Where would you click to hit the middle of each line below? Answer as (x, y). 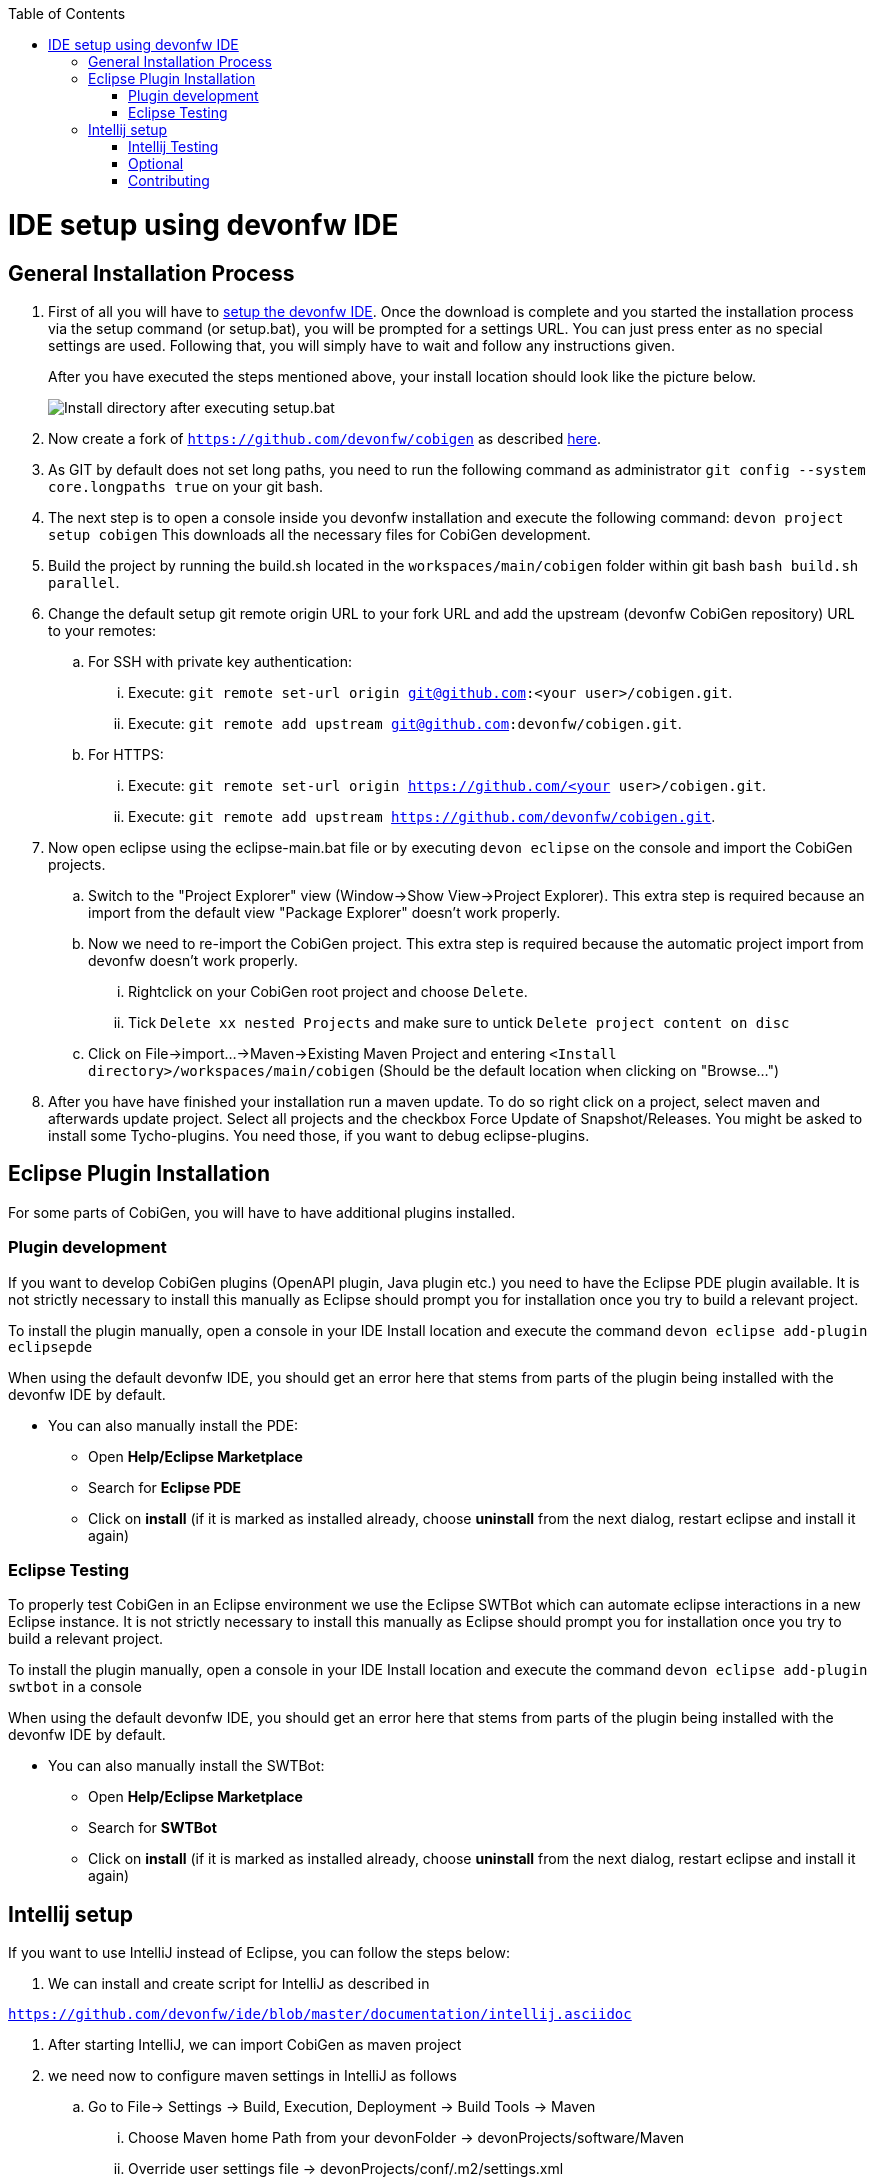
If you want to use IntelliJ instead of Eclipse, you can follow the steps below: (259, 1953)
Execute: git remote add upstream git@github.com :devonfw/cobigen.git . (405, 723)
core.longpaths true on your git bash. (185, 486)
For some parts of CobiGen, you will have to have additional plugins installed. (262, 1212)
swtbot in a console (75, 1687)
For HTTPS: (126, 754)
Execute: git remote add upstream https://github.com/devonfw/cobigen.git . (422, 816)
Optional (156, 163)
